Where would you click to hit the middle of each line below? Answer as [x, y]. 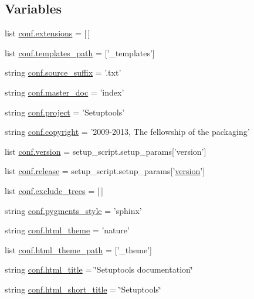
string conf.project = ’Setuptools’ [65, 112]
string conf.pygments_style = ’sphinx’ [73, 210]
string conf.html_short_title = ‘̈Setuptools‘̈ [83, 289]
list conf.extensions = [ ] [48, 33]
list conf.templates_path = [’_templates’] [80, 52]
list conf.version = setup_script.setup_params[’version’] [106, 151]
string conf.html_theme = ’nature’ [67, 230]
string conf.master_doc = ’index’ [65, 92]
